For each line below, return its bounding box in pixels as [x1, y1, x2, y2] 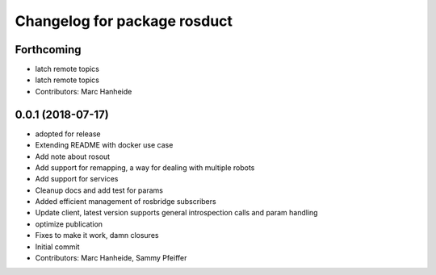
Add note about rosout [35, 152, 111, 161]
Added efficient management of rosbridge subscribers [35, 197, 217, 206]
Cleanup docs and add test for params [35, 185, 163, 195]
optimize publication [35, 219, 103, 229]
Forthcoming [15, 43, 82, 56]
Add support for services [35, 174, 119, 184]
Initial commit [35, 242, 80, 252]
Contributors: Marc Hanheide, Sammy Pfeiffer [35, 253, 187, 263]
